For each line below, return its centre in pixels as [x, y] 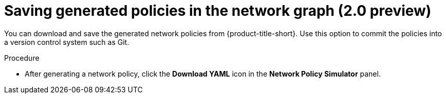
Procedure [22, 58]
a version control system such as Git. [67, 42]
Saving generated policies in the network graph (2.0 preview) [218, 11]
